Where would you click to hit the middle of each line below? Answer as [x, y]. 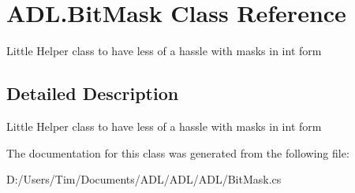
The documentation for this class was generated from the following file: [178, 152]
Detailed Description [93, 93]
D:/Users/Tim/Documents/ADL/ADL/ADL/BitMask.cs [144, 179]
